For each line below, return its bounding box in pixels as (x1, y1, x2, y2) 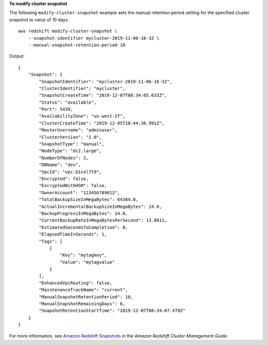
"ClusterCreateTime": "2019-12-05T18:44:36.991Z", (39, 120, 165, 126)
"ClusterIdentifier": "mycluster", (39, 85, 126, 91)
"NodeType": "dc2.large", (39, 148, 102, 154)
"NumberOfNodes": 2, (39, 155, 89, 161)
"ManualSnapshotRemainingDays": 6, (39, 301, 126, 307)
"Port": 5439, (39, 107, 73, 112)
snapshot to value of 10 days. (9, 16, 69, 22)
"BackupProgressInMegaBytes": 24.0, (39, 210, 129, 216)
